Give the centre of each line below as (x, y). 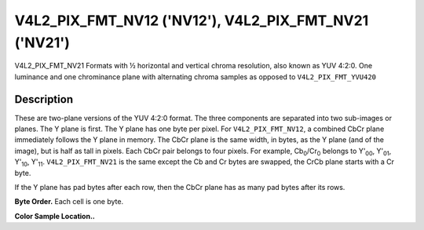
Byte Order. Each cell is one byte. (69, 202)
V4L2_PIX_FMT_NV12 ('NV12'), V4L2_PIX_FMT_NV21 (192, 20)
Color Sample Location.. (55, 216)
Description (44, 99)
